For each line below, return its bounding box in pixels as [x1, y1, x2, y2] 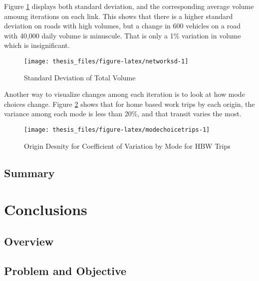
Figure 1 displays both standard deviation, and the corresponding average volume [4, 1, 254, 11]
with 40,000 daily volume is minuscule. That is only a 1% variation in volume [4, 30, 241, 40]
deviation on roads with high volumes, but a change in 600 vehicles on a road [4, 20, 241, 31]
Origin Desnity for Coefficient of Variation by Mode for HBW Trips [24, 140, 231, 151]
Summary [4, 165, 55, 180]
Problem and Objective [4, 263, 127, 278]
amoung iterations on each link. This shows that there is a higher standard [4, 10, 233, 21]
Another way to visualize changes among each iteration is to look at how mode [4, 89, 245, 99]
